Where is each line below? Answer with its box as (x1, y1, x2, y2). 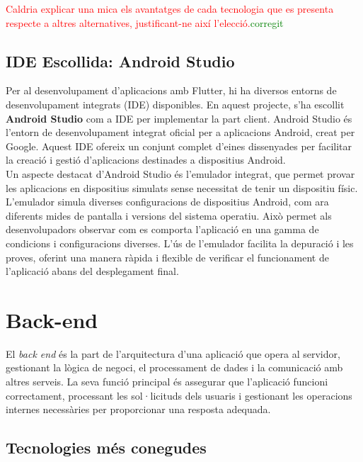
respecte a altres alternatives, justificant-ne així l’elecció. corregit (6, 15, 284, 30)
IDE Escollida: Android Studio (6, 50, 235, 72)
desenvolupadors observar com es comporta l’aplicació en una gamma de (6, 222, 319, 237)
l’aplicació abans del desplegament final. (6, 264, 179, 278)
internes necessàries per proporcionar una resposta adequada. (6, 402, 271, 417)
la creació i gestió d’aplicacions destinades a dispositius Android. (6, 152, 286, 167)
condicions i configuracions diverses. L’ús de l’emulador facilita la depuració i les (6, 235, 354, 250)
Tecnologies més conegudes (6, 436, 207, 458)
